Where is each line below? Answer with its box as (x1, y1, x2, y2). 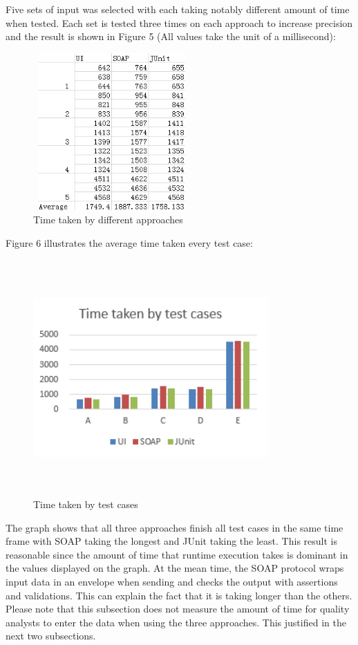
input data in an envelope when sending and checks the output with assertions (6, 574, 338, 589)
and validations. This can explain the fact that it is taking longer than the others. (6, 588, 352, 602)
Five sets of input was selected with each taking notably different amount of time (6, 2, 350, 16)
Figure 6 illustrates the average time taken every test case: (6, 235, 253, 250)
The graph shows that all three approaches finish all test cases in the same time (6, 520, 343, 534)
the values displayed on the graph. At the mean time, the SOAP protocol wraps (6, 561, 344, 575)
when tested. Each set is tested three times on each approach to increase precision (6, 15, 353, 30)
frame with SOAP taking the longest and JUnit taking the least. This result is (6, 534, 337, 548)
